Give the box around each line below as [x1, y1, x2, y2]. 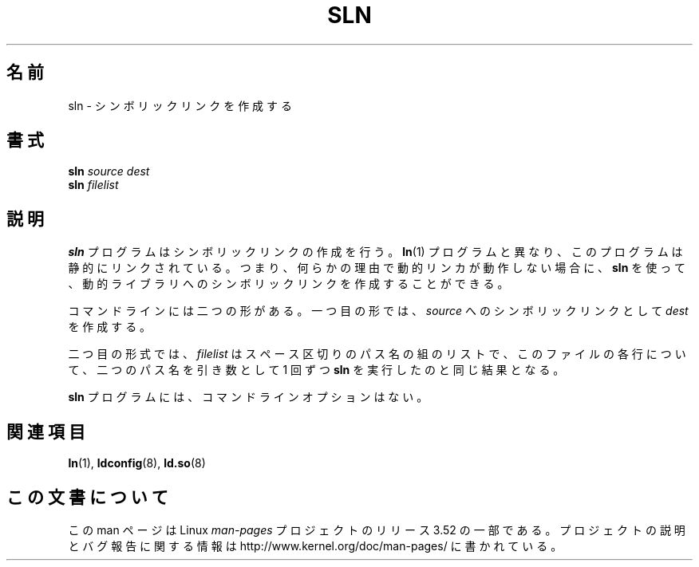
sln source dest [68, 164, 150, 179]
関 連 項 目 [6, 421, 85, 442]
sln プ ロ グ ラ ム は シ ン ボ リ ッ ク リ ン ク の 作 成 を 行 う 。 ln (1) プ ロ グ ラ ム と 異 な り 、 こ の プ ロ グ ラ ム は [68, 245, 683, 259]
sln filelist [68, 178, 119, 192]
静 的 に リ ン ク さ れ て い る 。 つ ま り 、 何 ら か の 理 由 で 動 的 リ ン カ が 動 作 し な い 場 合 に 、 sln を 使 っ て [68, 261, 686, 275]
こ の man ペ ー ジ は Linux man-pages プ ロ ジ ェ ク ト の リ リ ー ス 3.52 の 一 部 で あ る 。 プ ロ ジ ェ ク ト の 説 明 [68, 522, 685, 537]
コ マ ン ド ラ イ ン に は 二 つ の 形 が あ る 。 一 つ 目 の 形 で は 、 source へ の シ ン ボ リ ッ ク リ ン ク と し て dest [68, 304, 689, 318]
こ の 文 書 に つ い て [6, 486, 168, 507]
